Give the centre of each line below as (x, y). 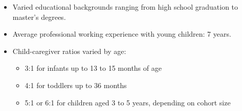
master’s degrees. (39, 17)
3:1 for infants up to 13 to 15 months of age (93, 68)
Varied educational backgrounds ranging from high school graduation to (125, 7)
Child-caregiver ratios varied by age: (69, 51)
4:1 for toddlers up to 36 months (76, 85)
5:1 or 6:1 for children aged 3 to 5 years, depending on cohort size (128, 102)
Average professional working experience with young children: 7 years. (122, 34)
